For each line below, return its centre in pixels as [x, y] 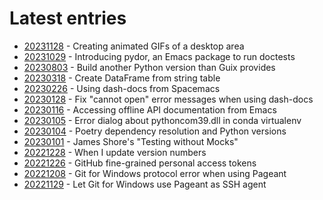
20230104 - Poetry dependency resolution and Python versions [155, 131]
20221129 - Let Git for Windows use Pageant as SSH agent [145, 184]
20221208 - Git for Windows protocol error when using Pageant [155, 173]
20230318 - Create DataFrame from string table [122, 78]
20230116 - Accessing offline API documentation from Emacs [150, 109]
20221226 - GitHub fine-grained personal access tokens [140, 163]
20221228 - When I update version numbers [115, 152]
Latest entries [68, 18]
